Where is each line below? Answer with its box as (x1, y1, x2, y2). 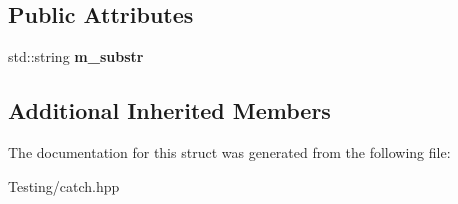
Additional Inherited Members (8, 95, 331, 126)
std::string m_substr (8, 46, 144, 67)
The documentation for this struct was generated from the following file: (8, 142, 451, 162)
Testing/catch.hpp (8, 175, 120, 196)
